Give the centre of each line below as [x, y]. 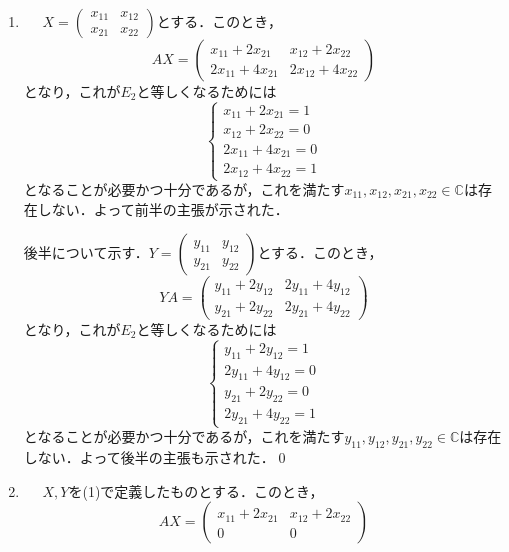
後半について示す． [86, 252]
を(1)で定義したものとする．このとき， [196, 490]
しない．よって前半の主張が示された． [163, 208]
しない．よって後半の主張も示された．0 [154, 457]
